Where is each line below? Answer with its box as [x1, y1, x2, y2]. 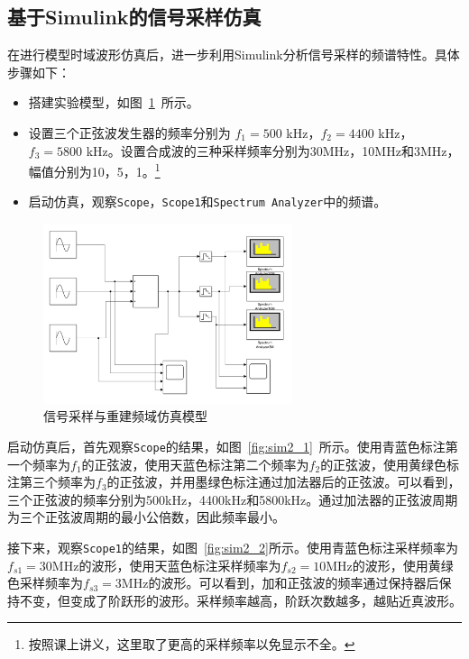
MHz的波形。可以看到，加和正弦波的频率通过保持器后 [121, 573, 439, 592]
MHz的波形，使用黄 [326, 555, 441, 574]
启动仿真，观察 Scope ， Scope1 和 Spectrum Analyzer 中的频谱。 [28, 192, 387, 211]
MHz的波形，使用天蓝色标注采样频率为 [51, 555, 281, 574]
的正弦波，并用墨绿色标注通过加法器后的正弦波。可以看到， [106, 472, 461, 491]
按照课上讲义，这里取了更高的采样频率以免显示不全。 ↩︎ [28, 635, 355, 654]
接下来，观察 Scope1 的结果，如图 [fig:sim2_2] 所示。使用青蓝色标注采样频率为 [7, 537, 458, 556]
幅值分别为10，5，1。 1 [28, 160, 161, 180]
